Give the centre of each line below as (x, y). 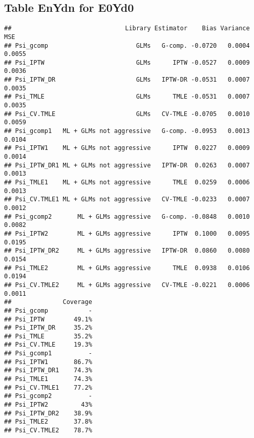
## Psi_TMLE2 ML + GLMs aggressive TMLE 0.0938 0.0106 (127, 268)
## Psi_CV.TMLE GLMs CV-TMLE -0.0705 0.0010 (127, 114)
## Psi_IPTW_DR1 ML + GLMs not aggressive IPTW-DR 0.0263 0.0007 (127, 165)
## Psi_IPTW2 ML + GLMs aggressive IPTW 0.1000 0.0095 (127, 233)
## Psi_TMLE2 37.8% (48, 422)
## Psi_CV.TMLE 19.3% (48, 345)
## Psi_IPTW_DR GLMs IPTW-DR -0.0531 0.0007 (127, 80)
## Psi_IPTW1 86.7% (48, 362)
